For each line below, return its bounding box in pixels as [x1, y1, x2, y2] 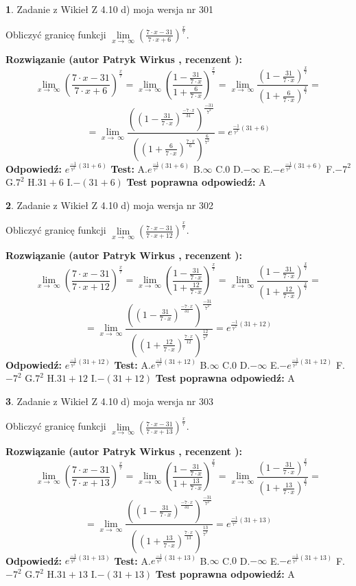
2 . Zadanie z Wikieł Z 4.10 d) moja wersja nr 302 [5, 197, 214, 212]
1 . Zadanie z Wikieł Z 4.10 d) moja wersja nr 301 [5, 2, 214, 16]
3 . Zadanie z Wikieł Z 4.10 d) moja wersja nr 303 [5, 393, 214, 408]
